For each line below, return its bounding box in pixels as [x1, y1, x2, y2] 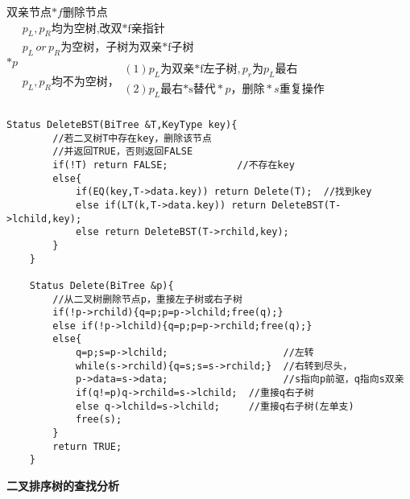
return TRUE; [52, 440, 122, 452]
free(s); [75, 414, 122, 426]
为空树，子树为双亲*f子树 [60, 42, 194, 54]
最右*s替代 [160, 84, 216, 96]
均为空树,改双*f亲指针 [51, 23, 165, 35]
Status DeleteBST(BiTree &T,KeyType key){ [6, 118, 238, 130]
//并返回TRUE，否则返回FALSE [52, 146, 193, 158]
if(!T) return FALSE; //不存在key [52, 159, 295, 171]
